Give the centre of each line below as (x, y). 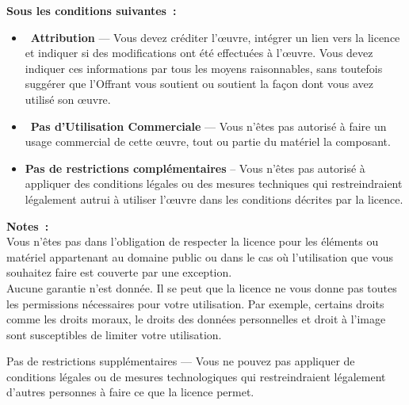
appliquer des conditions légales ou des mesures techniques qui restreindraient (214, 183)
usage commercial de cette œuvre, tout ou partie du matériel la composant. (208, 141)
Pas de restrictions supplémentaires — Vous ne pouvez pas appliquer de (181, 361)
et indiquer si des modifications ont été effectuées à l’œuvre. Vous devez (199, 53)
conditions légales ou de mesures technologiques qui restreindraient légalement (196, 376)
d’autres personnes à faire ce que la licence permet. (130, 392)
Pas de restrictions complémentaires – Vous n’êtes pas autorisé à (195, 168)
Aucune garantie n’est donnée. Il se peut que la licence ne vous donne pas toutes (202, 287)
